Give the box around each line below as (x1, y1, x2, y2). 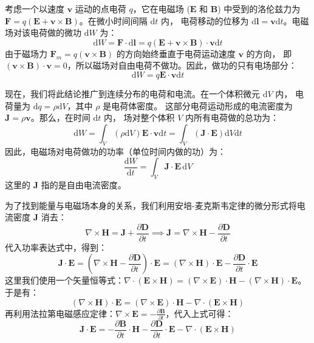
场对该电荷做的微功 (5, 26, 81, 39)
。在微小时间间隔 (79, 14, 148, 27)
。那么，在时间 (30, 111, 90, 124)
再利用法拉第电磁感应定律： (5, 307, 115, 319)
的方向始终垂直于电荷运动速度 (116, 47, 236, 59)
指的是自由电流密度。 (41, 178, 126, 191)
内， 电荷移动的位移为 (160, 14, 249, 27)
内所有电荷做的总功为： (185, 111, 279, 124)
